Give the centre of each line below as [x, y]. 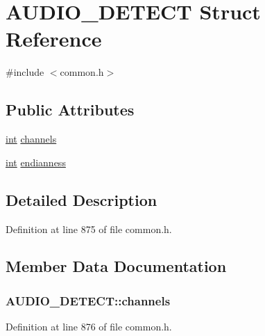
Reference [54, 39]
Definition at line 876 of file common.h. [89, 327]
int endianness [36, 162]
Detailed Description [82, 199]
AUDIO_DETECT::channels [88, 300]
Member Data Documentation [116, 266]
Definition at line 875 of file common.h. [89, 229]
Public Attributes [70, 110]
